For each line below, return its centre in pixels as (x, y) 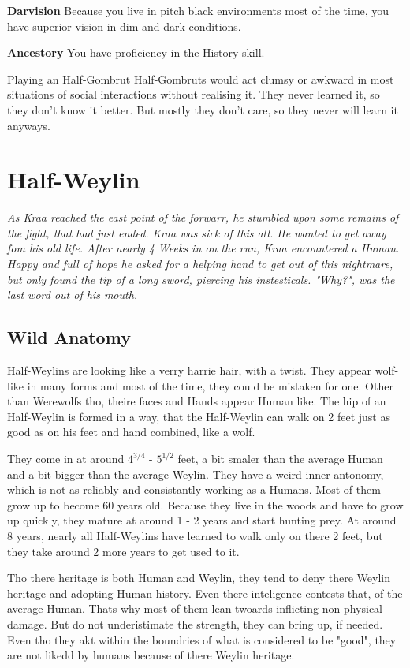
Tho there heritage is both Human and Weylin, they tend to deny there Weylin (199, 578)
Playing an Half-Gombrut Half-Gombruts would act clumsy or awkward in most (201, 78)
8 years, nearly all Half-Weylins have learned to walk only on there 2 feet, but (195, 535)
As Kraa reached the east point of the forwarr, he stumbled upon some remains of (203, 217)
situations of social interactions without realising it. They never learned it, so (194, 94)
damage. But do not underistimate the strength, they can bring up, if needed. (195, 623)
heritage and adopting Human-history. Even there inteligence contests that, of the (205, 593)
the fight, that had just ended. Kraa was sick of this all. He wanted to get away (197, 232)
